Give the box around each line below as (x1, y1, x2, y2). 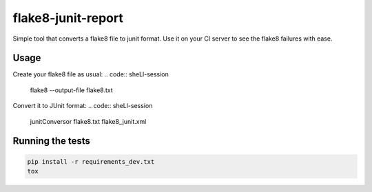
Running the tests (12, 135, 91, 147)
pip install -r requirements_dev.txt (27, 158, 155, 165)
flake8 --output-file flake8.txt (30, 86, 113, 94)
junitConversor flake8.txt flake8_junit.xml (30, 117, 147, 125)
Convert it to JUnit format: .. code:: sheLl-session (12, 102, 153, 110)
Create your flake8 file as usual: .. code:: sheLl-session (12, 70, 169, 78)
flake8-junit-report (12, 10, 123, 25)
